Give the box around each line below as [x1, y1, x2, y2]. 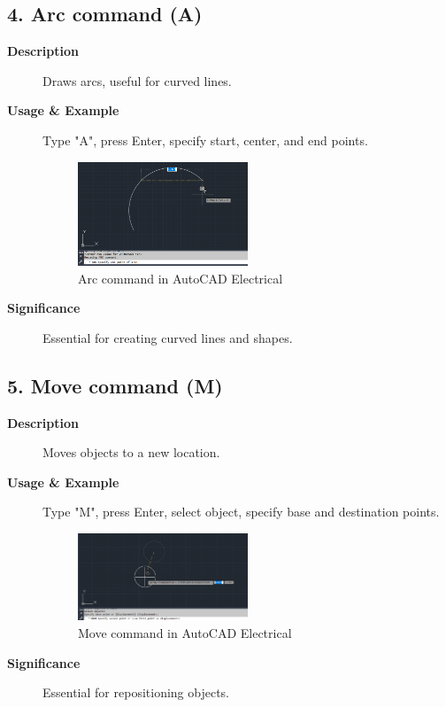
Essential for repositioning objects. [42, 683, 229, 702]
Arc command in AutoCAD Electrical [78, 268, 283, 287]
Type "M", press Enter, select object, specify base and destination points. [42, 502, 440, 521]
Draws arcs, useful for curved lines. [42, 71, 232, 89]
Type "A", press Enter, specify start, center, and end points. [42, 130, 368, 149]
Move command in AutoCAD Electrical [78, 623, 292, 641]
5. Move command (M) [7, 371, 223, 399]
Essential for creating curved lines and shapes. [42, 328, 293, 346]
